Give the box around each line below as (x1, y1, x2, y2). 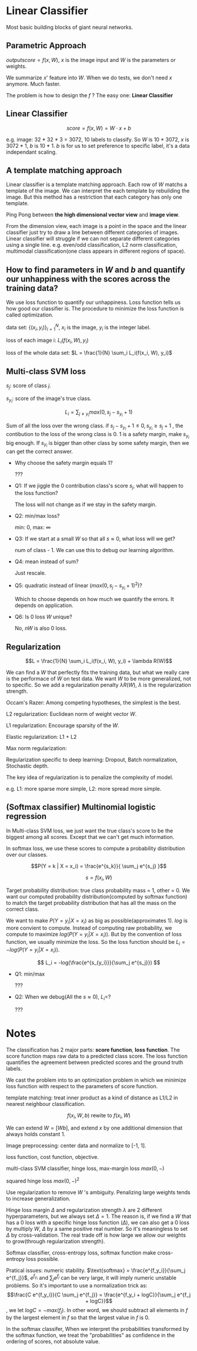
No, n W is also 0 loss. (14, 625, 68, 632)
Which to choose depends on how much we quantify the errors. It (14, 596, 175, 603)
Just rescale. (14, 570, 46, 577)
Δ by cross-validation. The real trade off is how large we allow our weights (6, 1231, 186, 1238)
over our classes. (6, 851, 48, 858)
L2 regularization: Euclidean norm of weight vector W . (6, 711, 137, 718)
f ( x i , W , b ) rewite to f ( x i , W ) (66, 1112, 131, 1120)
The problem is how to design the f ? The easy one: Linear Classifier (6, 91, 173, 98)
